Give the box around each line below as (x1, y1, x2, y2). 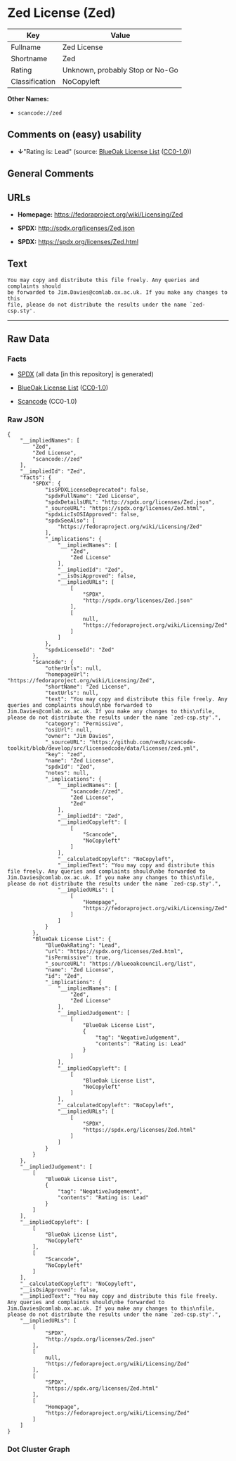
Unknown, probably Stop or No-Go (62, 65, 179, 75)
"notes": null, (44, 769, 90, 777)
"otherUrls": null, (44, 665, 102, 672)
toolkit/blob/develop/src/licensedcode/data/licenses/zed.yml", (7, 744, 199, 752)
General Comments (7, 167, 94, 180)
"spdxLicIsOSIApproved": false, (44, 511, 140, 518)
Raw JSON (7, 415, 44, 425)
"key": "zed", (44, 751, 86, 758)
